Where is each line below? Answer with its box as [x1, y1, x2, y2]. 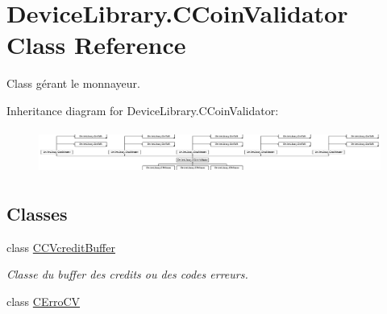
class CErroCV [6, 292, 81, 309]
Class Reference [6, 28, 186, 61]
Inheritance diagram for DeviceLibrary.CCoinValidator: [6, 101, 279, 118]
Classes [6, 200, 68, 225]
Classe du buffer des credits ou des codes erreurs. [6, 266, 248, 283]
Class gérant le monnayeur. [6, 75, 140, 92]
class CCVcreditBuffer [6, 238, 115, 255]
